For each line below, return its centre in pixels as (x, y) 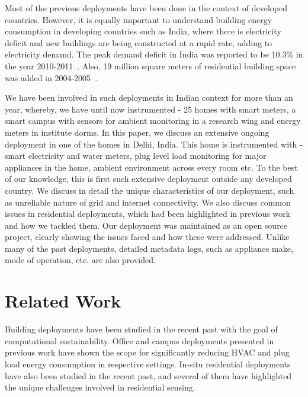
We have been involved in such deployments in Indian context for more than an (149, 97)
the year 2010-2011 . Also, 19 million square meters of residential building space (150, 65)
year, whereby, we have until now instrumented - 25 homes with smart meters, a (150, 109)
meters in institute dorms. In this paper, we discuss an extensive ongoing (137, 132)
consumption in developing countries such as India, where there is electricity (143, 31)
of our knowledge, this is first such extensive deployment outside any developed (148, 179)
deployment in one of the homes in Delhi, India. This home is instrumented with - (154, 144)
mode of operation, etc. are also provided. (80, 260)
